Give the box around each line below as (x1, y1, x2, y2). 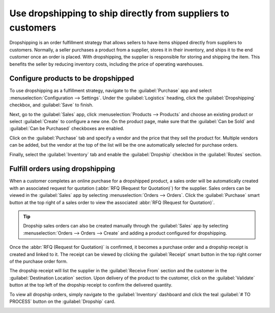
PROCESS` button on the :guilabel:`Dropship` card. (9, 298, 116, 304)
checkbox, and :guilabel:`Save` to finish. (9, 102, 94, 108)
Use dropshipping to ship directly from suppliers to (9, 8, 229, 19)
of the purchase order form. (9, 258, 68, 264)
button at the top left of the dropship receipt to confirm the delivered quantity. (9, 282, 173, 288)
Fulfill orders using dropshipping (9, 164, 116, 173)
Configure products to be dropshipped (9, 74, 134, 83)
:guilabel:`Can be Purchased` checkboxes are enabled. (9, 125, 124, 132)
